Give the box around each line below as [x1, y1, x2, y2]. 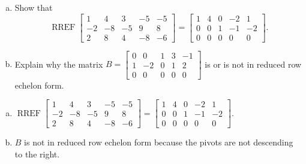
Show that [14, 1, 53, 13]
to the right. [14, 148, 60, 160]
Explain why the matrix [14, 57, 103, 70]
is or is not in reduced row [205, 57, 302, 70]
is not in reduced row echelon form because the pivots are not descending [24, 136, 293, 148]
